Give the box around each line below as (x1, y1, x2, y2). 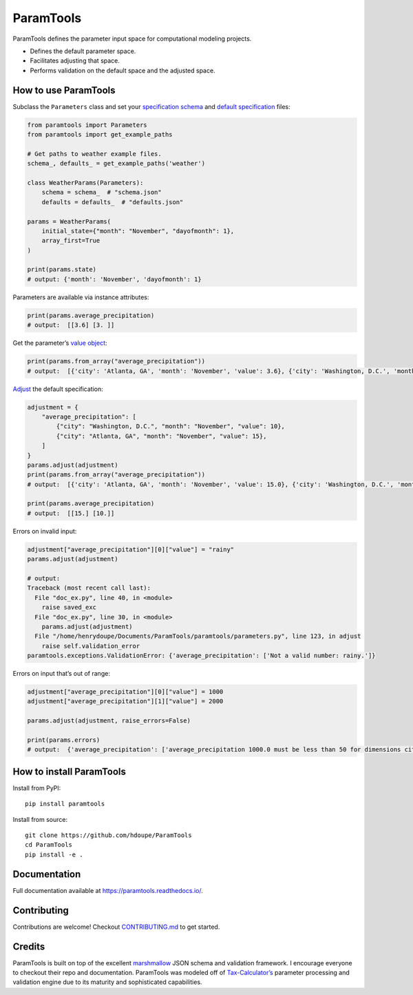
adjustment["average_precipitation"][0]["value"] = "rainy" (27, 545, 235, 553)
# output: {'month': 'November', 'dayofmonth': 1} (27, 275, 202, 283)
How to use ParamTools (12, 84, 116, 96)
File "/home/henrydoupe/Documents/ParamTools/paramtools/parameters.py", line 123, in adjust (34, 632, 361, 641)
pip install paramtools (25, 800, 105, 808)
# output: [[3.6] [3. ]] (27, 321, 115, 329)
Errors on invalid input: (12, 527, 77, 535)
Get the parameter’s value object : (12, 339, 107, 348)
